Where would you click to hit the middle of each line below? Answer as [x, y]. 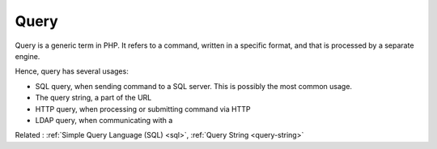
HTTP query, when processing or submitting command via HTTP [143, 109]
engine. [28, 56]
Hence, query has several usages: [72, 71]
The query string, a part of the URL [93, 98]
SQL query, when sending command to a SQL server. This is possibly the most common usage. [193, 86]
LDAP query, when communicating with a [104, 120]
